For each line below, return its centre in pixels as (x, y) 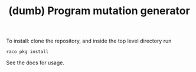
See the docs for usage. (35, 63)
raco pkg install (27, 52)
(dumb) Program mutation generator (99, 11)
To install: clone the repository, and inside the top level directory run (89, 41)
